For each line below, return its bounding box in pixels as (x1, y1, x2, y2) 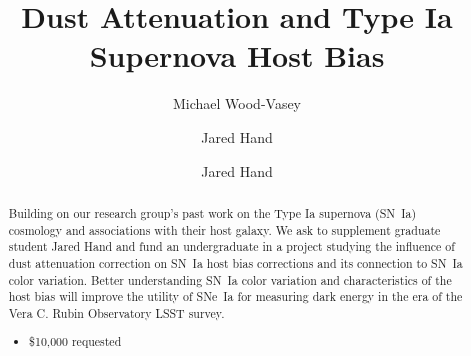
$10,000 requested (29, 333, 122, 350)
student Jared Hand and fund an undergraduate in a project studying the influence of (8, 238, 455, 255)
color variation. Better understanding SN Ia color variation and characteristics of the (8, 271, 452, 288)
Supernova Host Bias (89, 35, 385, 76)
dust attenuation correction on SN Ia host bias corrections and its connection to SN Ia (8, 254, 463, 271)
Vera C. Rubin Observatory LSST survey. (8, 304, 225, 321)
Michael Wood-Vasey (172, 93, 302, 114)
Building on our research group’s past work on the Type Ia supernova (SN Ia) (8, 204, 417, 221)
